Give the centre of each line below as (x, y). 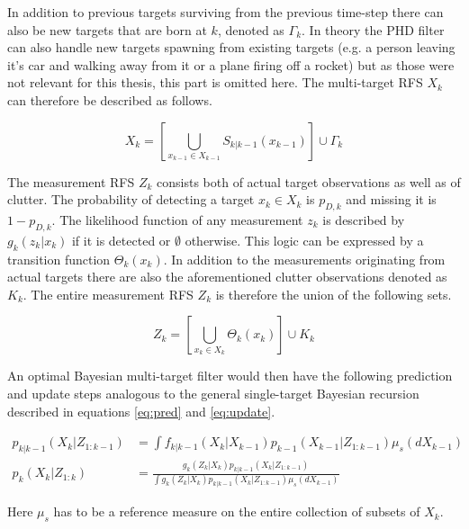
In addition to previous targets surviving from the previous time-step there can (225, 12)
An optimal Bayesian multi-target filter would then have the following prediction (230, 376)
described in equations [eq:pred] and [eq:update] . (141, 411)
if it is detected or (121, 240)
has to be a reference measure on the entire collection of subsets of (237, 511)
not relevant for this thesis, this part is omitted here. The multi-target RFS (215, 82)
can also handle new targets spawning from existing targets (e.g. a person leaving (231, 47)
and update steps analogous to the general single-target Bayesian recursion (213, 393)
